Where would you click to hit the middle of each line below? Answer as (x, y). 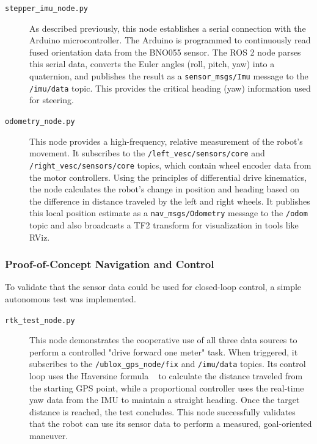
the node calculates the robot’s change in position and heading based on (165, 189)
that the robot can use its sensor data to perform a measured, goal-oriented (171, 424)
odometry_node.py (40, 121)
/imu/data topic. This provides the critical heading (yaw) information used (170, 88)
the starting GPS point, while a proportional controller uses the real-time (167, 388)
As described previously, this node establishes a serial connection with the (168, 28)
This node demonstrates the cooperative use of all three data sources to (163, 340)
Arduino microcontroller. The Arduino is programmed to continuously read (170, 40)
